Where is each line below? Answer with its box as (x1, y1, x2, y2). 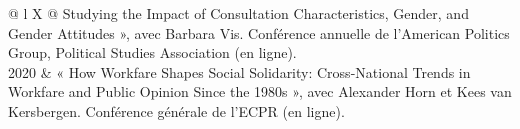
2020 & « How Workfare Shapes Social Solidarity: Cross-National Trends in (8, 61, 471, 82)
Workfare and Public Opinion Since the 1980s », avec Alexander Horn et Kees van (8, 81, 512, 102)
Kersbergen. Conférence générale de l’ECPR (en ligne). (8, 100, 345, 121)
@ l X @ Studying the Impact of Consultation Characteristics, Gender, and (8, 3, 469, 23)
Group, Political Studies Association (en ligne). (8, 42, 297, 63)
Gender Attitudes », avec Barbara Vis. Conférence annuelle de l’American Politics (8, 22, 510, 43)
